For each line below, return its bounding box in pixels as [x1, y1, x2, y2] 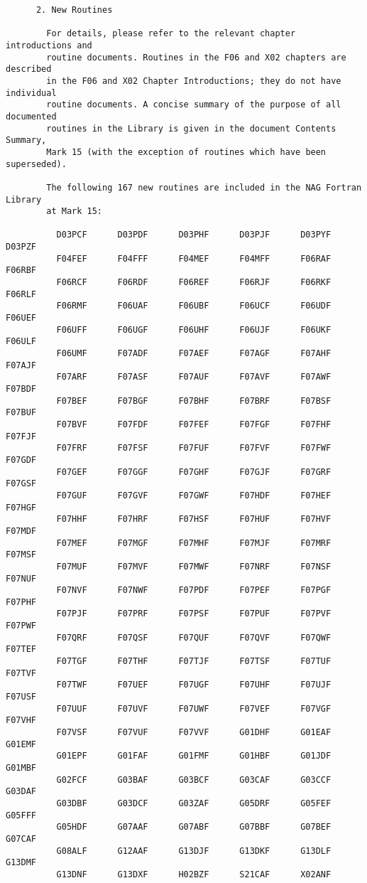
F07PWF [6, 621, 36, 631]
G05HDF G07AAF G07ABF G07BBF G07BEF [56, 822, 332, 833]
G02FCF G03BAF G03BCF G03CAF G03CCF [56, 774, 332, 785]
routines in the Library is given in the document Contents [46, 123, 336, 134]
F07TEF [6, 644, 36, 655]
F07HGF [6, 502, 36, 513]
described [6, 64, 52, 75]
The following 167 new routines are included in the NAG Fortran [46, 182, 362, 193]
